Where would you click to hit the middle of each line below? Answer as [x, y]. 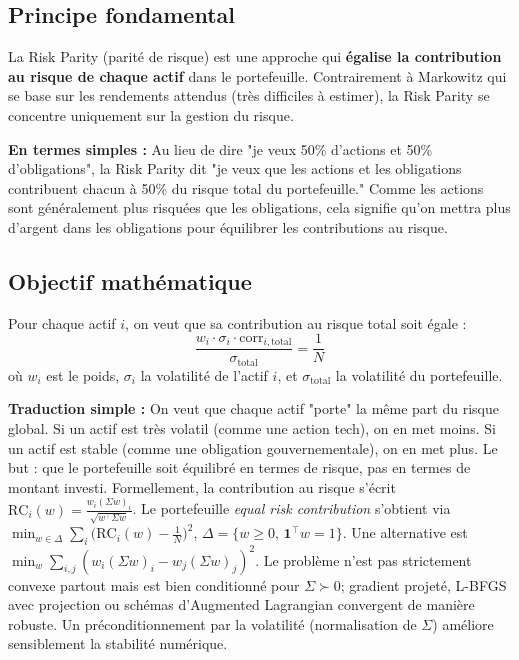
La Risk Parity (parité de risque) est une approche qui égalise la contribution [255, 56]
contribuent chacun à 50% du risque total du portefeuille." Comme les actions [246, 187]
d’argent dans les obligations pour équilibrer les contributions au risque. [228, 226]
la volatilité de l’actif [204, 374]
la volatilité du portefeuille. [419, 374]
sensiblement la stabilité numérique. [118, 643]
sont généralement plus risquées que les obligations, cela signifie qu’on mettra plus [259, 207]
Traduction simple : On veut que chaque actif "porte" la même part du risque [253, 408]
